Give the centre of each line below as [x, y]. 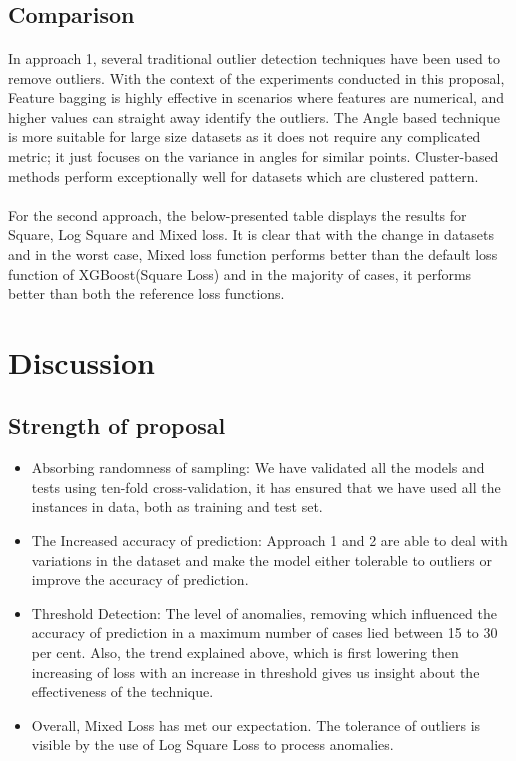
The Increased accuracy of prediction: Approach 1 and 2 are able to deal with [269, 540]
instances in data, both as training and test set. [177, 506]
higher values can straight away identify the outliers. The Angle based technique [254, 116]
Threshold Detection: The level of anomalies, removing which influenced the [264, 612]
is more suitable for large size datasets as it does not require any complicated [244, 136]
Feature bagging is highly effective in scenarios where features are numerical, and [256, 97]
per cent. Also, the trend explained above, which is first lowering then [245, 652]
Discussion [81, 361]
